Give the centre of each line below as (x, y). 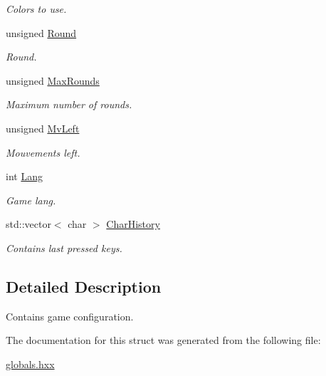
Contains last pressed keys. (64, 247)
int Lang (24, 176)
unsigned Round (41, 32)
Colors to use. (36, 9)
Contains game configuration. (70, 316)
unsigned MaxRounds (53, 80)
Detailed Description (84, 286)
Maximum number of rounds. (69, 104)
